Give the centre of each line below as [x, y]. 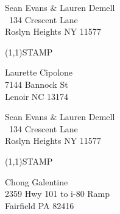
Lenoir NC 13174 [37, 96]
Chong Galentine [37, 181]
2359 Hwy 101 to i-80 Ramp [58, 194]
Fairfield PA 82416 [40, 205]
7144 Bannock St [37, 84]
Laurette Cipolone [39, 72]
